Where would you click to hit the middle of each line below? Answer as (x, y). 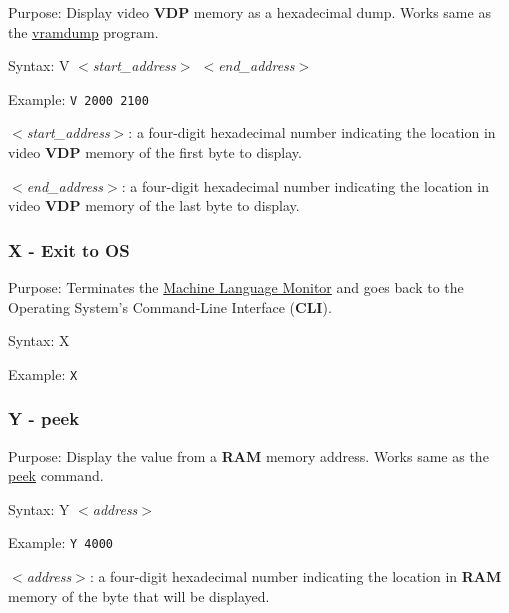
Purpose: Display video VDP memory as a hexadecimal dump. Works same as (249, 12)
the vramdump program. (83, 31)
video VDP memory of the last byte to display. (154, 205)
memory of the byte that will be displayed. (139, 595)
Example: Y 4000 (60, 542)
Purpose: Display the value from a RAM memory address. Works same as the (248, 455)
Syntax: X (39, 340)
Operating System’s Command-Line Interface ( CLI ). (170, 306)
